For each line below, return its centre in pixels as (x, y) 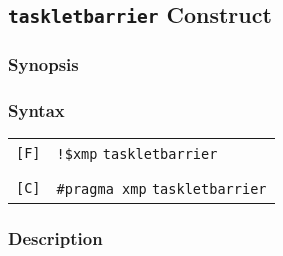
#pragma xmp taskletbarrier (161, 189)
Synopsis (43, 64)
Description (55, 238)
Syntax (36, 110)
